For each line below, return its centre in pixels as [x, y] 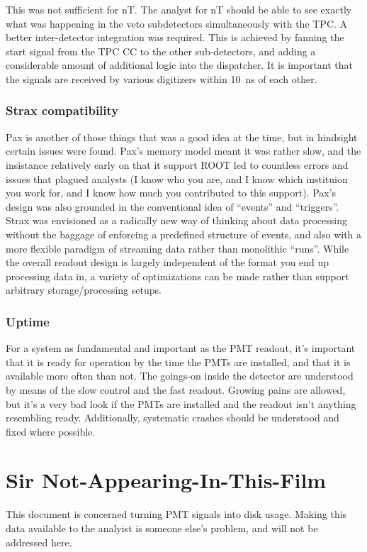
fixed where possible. [51, 431]
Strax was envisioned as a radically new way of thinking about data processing [176, 220]
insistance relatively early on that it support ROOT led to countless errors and [177, 164]
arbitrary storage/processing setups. [84, 290]
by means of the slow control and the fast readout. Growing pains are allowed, [176, 389]
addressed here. [39, 542]
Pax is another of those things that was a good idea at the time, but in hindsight [182, 137]
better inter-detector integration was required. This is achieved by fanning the [175, 37]
